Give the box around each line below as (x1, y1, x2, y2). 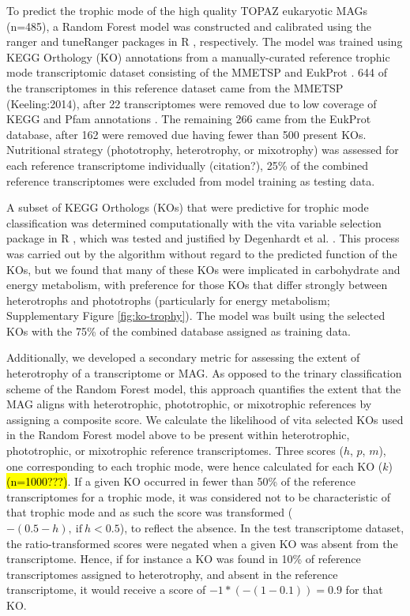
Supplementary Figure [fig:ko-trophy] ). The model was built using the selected (6, 307, 386, 324)
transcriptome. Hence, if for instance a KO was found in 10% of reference (6, 550, 361, 567)
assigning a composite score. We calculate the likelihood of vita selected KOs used (6, 411, 404, 427)
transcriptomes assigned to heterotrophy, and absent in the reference (6, 565, 338, 582)
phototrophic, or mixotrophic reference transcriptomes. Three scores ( (6, 442, 344, 459)
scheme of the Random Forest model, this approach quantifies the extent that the (6, 380, 401, 396)
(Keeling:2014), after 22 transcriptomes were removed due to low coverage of (6, 95, 377, 111)
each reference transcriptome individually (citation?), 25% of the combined (6, 156, 368, 173)
